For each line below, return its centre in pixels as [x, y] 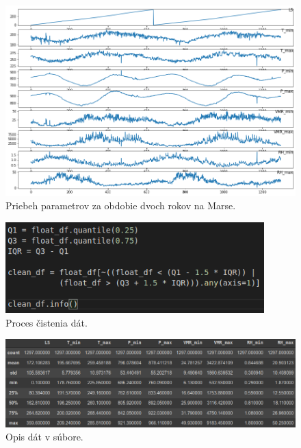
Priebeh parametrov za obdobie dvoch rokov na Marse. [121, 205]
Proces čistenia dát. [47, 322]
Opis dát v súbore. [44, 437]
